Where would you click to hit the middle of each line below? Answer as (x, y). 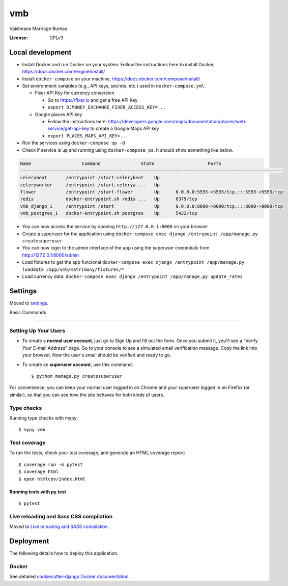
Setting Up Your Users (37, 331)
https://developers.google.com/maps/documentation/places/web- (178, 121)
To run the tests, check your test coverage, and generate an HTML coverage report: (97, 453)
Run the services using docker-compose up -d (74, 143)
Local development (40, 52)
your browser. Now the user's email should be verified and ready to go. (97, 355)
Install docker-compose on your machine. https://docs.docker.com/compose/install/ (111, 78)
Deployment (29, 541)
